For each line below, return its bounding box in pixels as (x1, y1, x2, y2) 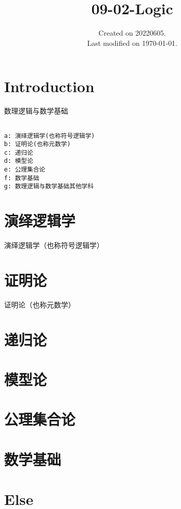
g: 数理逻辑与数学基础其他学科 (4, 183, 94, 190)
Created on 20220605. (98, 27, 166, 38)
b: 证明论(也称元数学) (4, 140, 71, 148)
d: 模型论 (4, 157, 34, 165)
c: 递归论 (4, 149, 34, 156)
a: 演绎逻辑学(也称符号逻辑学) (4, 132, 95, 139)
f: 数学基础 (4, 174, 40, 182)
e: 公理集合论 (4, 166, 45, 174)
